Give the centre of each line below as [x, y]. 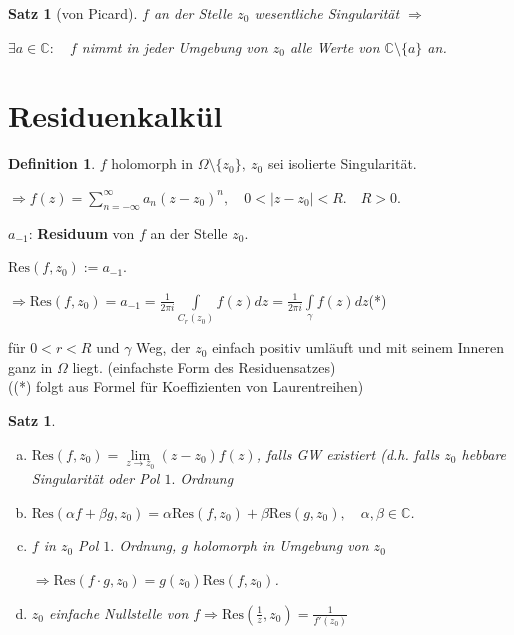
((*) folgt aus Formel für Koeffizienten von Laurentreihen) [186, 386]
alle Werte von [334, 46]
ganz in [30, 366]
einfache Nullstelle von [119, 612]
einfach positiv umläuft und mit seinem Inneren [358, 347]
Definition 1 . [52, 163]
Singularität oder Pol [95, 478]
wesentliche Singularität [327, 13]
